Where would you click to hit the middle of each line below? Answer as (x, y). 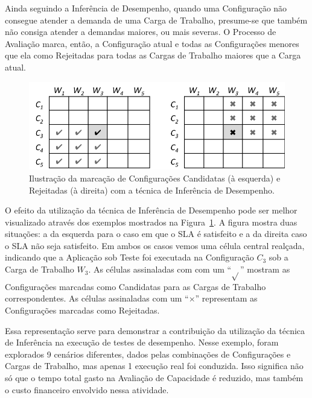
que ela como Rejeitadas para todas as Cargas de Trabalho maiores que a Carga (153, 55)
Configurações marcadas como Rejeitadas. (82, 310)
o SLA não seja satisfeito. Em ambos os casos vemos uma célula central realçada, (155, 245)
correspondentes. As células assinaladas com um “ (97, 298)
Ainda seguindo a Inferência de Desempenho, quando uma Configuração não (146, 8)
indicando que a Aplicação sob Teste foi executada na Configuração (129, 257)
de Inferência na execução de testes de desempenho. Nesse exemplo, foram (142, 342)
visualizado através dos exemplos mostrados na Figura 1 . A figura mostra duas (151, 222)
